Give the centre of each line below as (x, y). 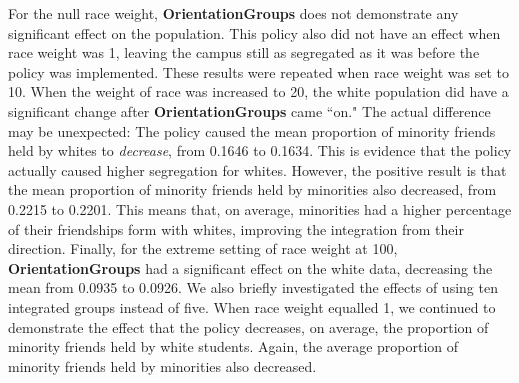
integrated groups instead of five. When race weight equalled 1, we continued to (252, 306)
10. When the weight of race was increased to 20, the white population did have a (258, 91)
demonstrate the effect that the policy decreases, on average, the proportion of (248, 326)
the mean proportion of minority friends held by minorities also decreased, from (252, 189)
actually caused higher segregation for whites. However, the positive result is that (257, 169)
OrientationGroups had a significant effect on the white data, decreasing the (250, 267)
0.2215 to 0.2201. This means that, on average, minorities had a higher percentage (260, 208)
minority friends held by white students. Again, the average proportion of (233, 346)
